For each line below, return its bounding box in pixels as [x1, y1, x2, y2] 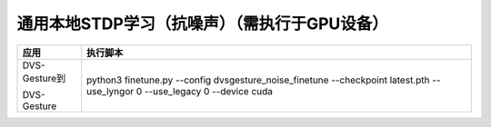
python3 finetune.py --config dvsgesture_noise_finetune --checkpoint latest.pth [86, 73, 430, 86]
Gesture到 [22, 72, 66, 84]
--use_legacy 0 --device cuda [144, 84, 273, 97]
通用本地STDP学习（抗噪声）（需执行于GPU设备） [16, 14, 388, 34]
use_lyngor [86, 84, 135, 97]
